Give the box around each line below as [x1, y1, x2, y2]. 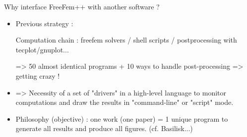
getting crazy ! [15, 70, 60, 81]
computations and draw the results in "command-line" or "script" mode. [15, 97, 234, 107]
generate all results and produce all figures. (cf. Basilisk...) [15, 123, 193, 134]
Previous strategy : [15, 18, 73, 28]
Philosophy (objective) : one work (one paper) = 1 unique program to [15, 113, 228, 124]
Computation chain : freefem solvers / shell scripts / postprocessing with [15, 35, 237, 45]
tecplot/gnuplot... [15, 44, 69, 54]
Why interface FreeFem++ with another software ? [4, 1, 160, 11]
